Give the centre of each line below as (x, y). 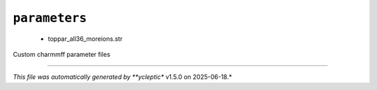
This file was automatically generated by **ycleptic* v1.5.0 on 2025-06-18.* (123, 77)
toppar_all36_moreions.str (85, 39)
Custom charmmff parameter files (62, 54)
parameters (50, 18)
